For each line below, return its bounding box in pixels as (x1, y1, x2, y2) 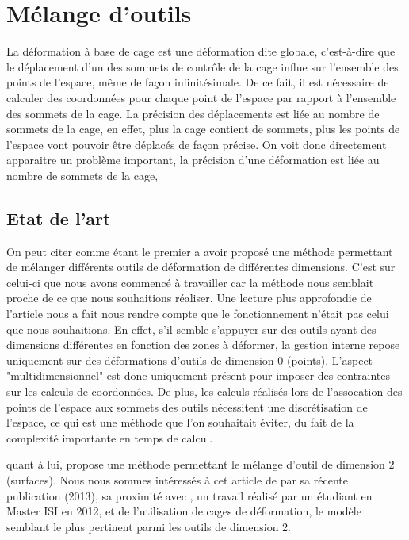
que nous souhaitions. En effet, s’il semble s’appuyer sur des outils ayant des (6, 320, 377, 337)
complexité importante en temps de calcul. (6, 429, 213, 446)
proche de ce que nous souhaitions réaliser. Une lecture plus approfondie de (6, 289, 372, 306)
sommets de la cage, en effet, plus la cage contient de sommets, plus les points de (6, 121, 400, 137)
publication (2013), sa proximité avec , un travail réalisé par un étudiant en (6, 487, 373, 504)
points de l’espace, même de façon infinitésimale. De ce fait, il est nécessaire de (6, 74, 389, 90)
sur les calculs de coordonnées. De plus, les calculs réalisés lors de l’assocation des (6, 383, 403, 400)
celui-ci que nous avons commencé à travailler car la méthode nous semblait (6, 274, 374, 290)
